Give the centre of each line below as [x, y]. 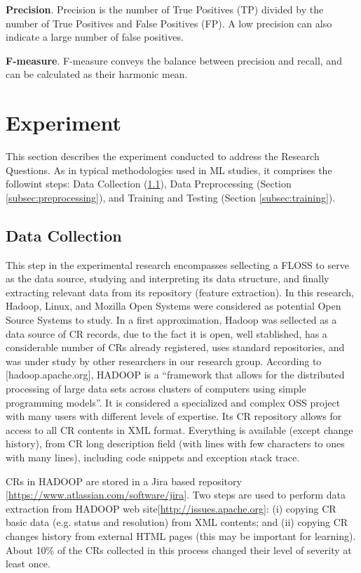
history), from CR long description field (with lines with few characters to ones [175, 443]
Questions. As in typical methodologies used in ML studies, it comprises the [169, 170]
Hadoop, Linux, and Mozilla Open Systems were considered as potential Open [173, 306]
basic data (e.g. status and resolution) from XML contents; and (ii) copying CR [177, 522]
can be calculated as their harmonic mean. [97, 74]
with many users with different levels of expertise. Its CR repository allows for [174, 416]
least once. [28, 564]
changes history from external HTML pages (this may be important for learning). [181, 535]
